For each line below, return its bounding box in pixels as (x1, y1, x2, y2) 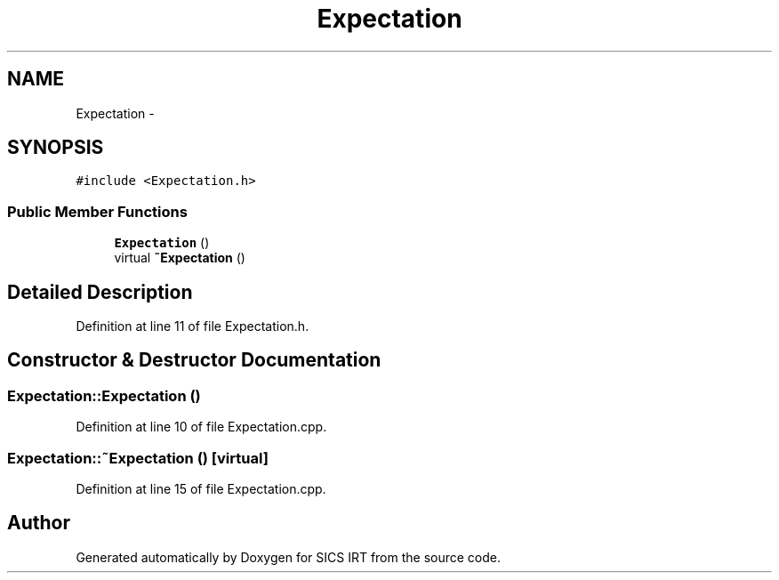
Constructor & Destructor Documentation (7, 349, 381, 372)
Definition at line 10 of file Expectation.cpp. (76, 419, 327, 435)
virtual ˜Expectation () (114, 250, 245, 266)
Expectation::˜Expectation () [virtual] (7, 448, 269, 467)
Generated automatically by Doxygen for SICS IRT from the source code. (76, 549, 502, 565)
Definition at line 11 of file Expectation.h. (76, 318, 309, 334)
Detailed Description (7, 280, 193, 303)
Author (7, 512, 70, 535)
